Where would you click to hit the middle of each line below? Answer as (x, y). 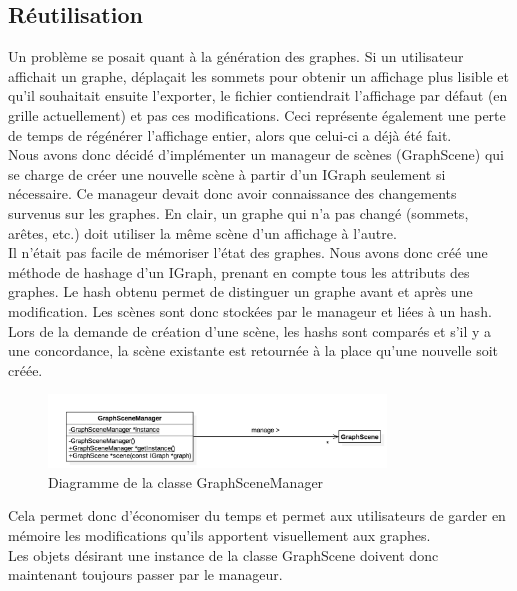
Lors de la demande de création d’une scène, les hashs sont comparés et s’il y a (250, 330)
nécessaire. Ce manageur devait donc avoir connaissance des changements (232, 193)
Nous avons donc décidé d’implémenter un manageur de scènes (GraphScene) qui (256, 154)
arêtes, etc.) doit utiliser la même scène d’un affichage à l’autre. (202, 232)
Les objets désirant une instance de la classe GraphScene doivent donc (223, 554)
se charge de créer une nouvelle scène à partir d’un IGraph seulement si (227, 173)
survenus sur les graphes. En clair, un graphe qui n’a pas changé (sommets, (238, 212)
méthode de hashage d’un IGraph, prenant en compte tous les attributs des (239, 271)
